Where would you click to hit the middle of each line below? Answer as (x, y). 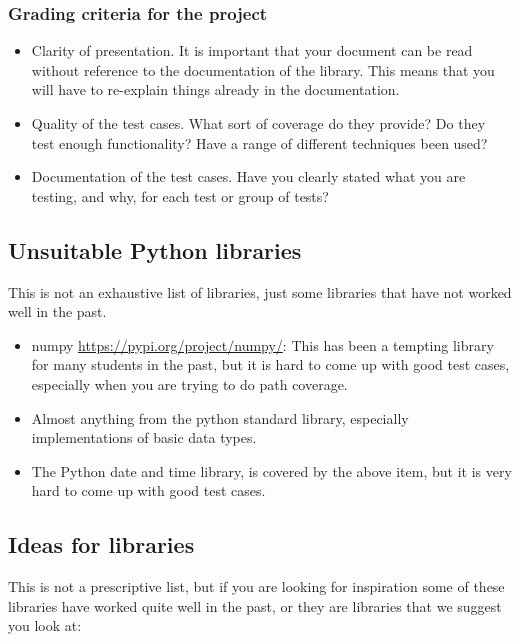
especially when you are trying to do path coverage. (189, 383)
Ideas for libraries (101, 544)
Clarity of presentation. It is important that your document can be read (252, 50)
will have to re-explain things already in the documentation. (215, 89)
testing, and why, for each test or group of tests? (180, 195)
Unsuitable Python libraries (155, 249)
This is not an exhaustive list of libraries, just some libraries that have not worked (260, 291)
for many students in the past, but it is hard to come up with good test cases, (270, 364)
